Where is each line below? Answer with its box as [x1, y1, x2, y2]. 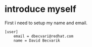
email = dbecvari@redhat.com [13, 34, 74, 39]
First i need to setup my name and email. [4, 20, 88, 26]
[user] [4, 29, 18, 34]
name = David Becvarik [13, 38, 60, 43]
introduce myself [4, 3, 77, 15]
